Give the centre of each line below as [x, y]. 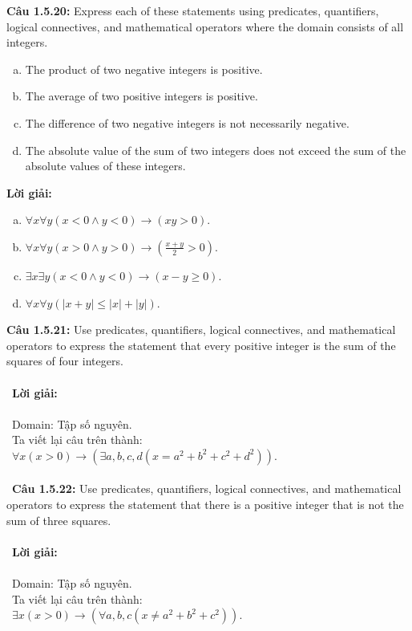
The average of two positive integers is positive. [141, 96]
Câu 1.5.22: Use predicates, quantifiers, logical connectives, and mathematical [207, 489]
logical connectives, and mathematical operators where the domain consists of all [205, 26]
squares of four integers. [65, 361]
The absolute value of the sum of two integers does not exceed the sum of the [216, 150]
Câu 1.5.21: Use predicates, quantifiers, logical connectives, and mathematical [201, 330]
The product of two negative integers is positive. [144, 69]
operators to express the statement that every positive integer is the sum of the [201, 345]
